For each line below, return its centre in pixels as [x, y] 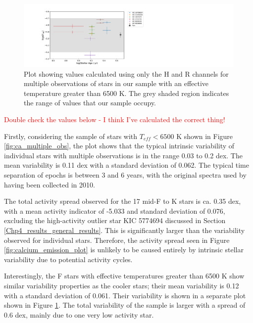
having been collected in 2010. [50, 184]
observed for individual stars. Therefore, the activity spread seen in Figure [117, 240]
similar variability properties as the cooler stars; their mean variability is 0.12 [122, 285]
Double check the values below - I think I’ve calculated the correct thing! [115, 119]
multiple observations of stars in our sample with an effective [116, 83]
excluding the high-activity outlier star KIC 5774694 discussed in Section [115, 220]
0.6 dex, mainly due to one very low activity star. [79, 314]
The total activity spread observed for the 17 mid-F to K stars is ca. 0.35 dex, [123, 201]
